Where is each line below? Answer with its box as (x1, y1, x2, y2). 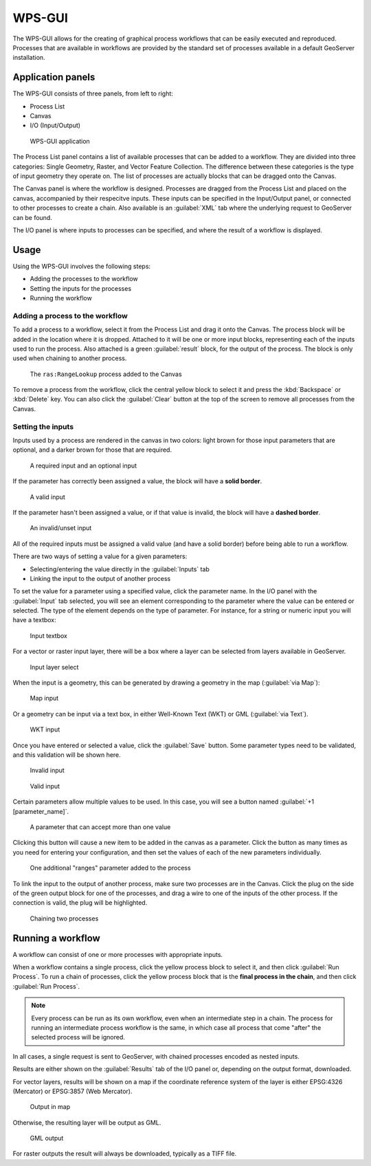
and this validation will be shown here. (12, 751, 122, 759)
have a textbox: (12, 616, 56, 624)
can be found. (12, 213, 53, 221)
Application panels (12, 71, 95, 83)
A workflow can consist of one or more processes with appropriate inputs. (12, 950, 223, 958)
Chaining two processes (30, 914, 99, 923)
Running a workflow (12, 932, 101, 944)
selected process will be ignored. (31, 1033, 125, 1042)
